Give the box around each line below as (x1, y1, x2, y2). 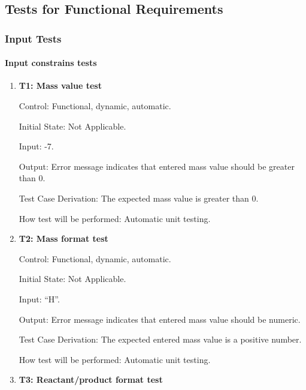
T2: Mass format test (19, 232, 108, 245)
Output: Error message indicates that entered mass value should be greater (19, 160, 295, 172)
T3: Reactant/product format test (19, 373, 163, 386)
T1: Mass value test (19, 79, 102, 92)
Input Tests (5, 31, 62, 46)
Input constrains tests (5, 56, 97, 69)
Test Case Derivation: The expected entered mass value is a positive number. (19, 333, 302, 346)
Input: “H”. (19, 292, 60, 305)
